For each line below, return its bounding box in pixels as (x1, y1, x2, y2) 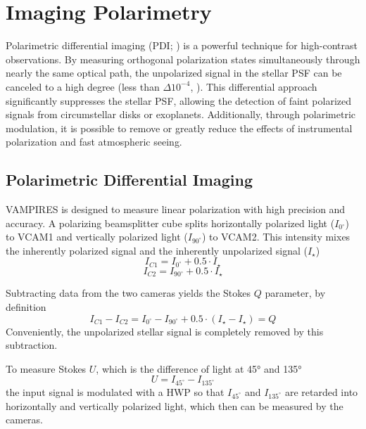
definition (6, 299, 46, 314)
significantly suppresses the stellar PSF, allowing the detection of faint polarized (6, 93, 351, 108)
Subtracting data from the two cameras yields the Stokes (6, 286, 251, 300)
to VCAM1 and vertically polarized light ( (6, 229, 188, 244)
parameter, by (265, 286, 326, 300)
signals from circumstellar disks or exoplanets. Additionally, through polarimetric (6, 107, 356, 122)
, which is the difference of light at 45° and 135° (96, 361, 302, 376)
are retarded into (284, 385, 358, 399)
